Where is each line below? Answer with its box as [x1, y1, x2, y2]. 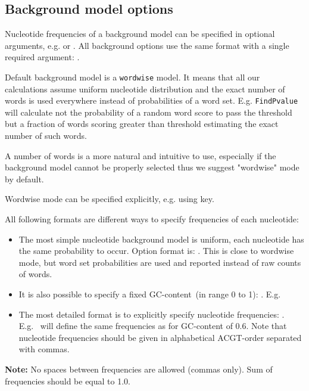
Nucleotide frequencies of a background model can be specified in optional [5, 27, 275, 40]
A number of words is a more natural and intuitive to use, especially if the [5, 149, 276, 162]
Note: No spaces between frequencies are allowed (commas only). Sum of [5, 362, 273, 375]
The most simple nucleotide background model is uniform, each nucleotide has [18, 232, 304, 245]
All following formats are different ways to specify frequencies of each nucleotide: [5, 213, 299, 225]
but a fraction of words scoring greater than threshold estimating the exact [5, 117, 279, 130]
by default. [5, 172, 44, 185]
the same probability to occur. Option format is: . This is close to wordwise [18, 244, 294, 257]
